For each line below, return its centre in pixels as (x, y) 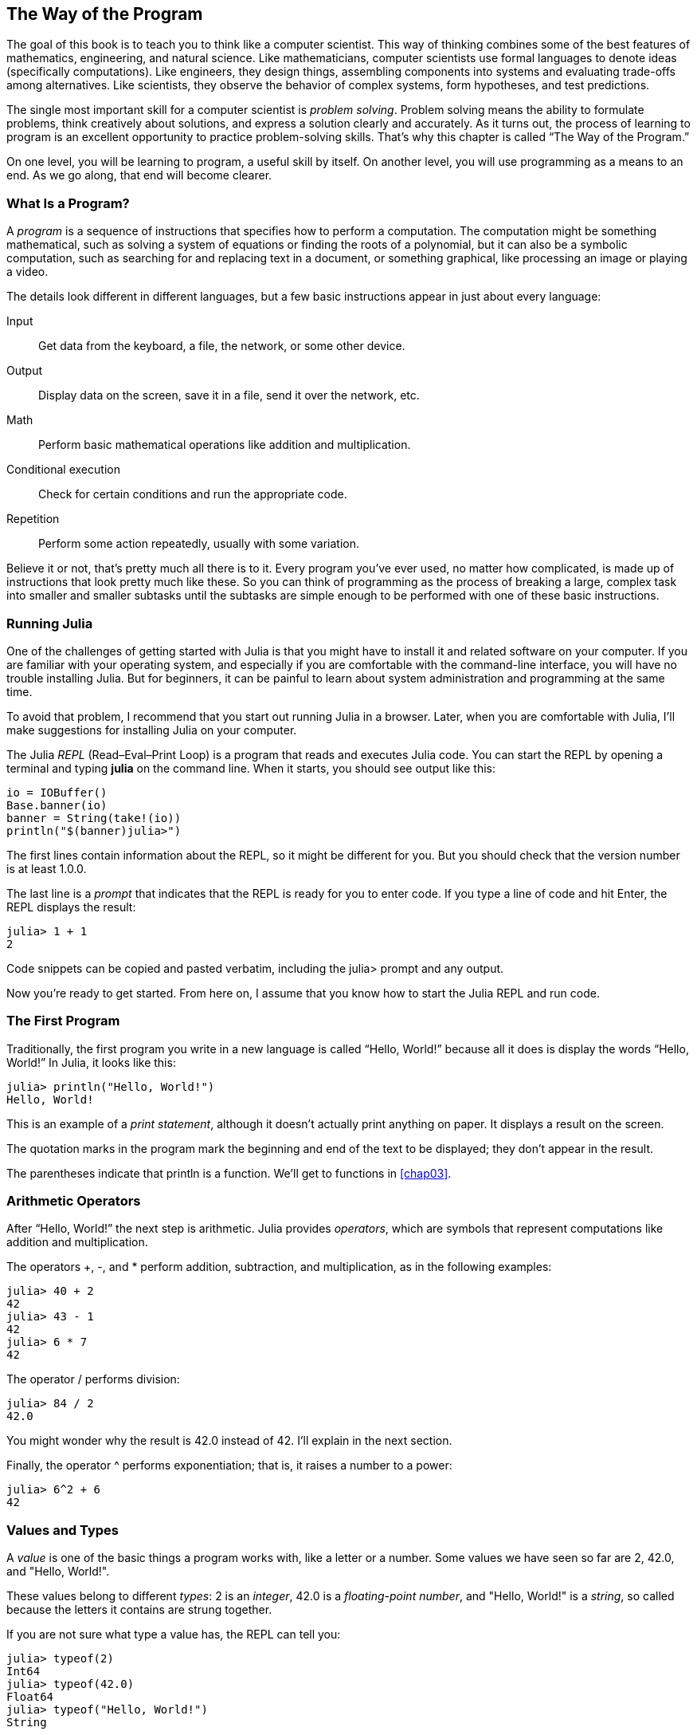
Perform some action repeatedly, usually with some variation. (199, 544)
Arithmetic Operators (74, 1201)
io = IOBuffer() (57, 792)
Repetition (33, 519)
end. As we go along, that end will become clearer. (139, 175)
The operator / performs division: (93, 1379)
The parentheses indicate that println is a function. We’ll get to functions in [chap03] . (229, 1173)
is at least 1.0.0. (47, 868)
